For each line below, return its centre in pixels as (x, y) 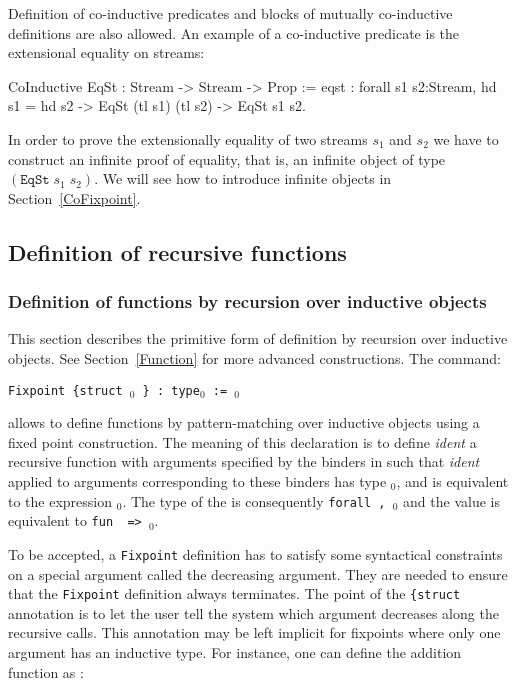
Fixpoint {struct (65, 390)
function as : (46, 671)
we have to (466, 138)
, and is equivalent (452, 480)
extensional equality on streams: (106, 52)
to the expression (60, 500)
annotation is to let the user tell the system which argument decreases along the (253, 612)
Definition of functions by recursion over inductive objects (247, 301)
